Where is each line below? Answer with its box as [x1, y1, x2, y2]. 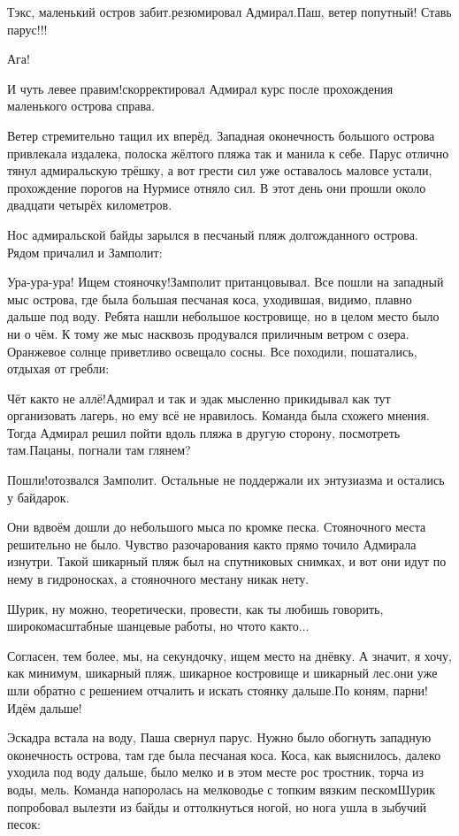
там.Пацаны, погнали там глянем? [7, 441, 191, 459]
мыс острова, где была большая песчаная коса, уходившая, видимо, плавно [7, 289, 412, 308]
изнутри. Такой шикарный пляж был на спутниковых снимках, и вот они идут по [7, 552, 447, 571]
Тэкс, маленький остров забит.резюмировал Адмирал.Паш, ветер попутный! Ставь [7, 3, 452, 20]
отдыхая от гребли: [7, 359, 110, 378]
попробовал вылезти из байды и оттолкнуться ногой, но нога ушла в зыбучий [7, 797, 427, 816]
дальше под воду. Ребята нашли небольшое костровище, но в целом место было [7, 307, 440, 326]
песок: [7, 815, 41, 833]
